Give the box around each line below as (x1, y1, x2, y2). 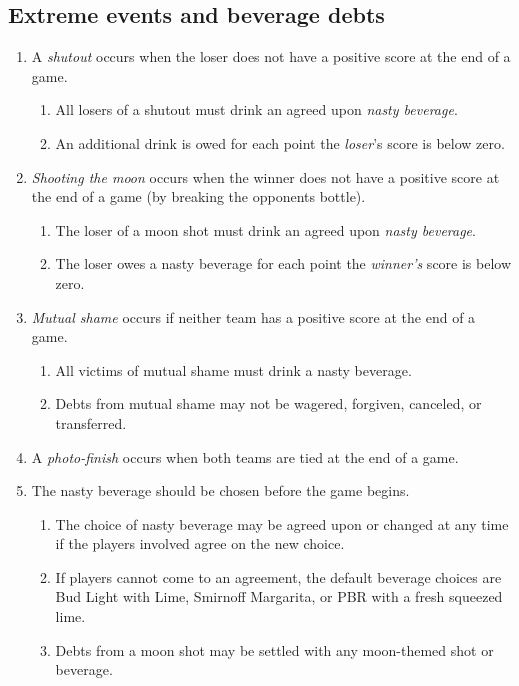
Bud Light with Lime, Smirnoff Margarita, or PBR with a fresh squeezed (55, 586, 503, 607)
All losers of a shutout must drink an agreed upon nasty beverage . (55, 99, 458, 120)
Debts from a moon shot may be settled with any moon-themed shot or (55, 639, 494, 660)
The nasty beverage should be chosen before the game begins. (31, 480, 410, 501)
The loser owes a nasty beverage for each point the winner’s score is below (55, 253, 512, 274)
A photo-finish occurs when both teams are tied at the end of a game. (31, 446, 459, 467)
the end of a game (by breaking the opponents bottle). (31, 186, 366, 207)
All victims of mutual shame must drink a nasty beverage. (55, 359, 412, 380)
